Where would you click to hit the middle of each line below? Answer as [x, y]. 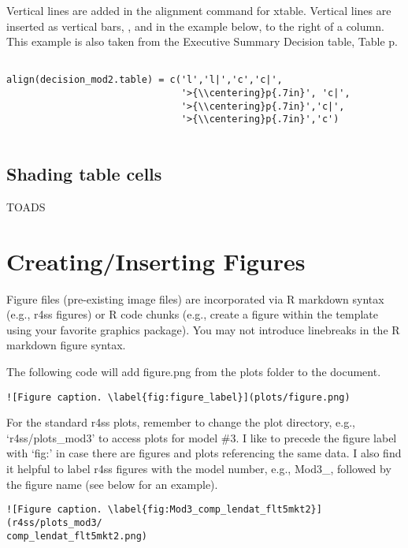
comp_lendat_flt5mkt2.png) [77, 536]
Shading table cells [84, 174]
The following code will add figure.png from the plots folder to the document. [194, 372]
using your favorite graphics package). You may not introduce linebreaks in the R [203, 329]
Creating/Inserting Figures [156, 261]
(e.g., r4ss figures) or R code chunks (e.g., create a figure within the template [192, 314]
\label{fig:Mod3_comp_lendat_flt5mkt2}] [215, 510]
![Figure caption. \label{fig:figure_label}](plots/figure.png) [178, 397]
